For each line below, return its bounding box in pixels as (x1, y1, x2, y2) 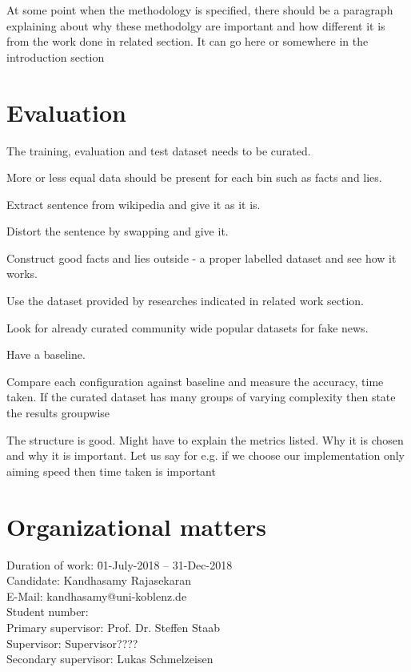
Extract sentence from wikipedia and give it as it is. (6, 195, 261, 212)
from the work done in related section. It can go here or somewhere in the (6, 33, 369, 50)
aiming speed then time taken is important (6, 462, 216, 479)
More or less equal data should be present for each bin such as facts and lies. (6, 169, 382, 186)
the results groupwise (6, 404, 110, 421)
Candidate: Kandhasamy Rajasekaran (6, 572, 192, 589)
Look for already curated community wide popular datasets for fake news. (6, 319, 369, 336)
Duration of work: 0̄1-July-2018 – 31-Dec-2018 (6, 556, 233, 573)
